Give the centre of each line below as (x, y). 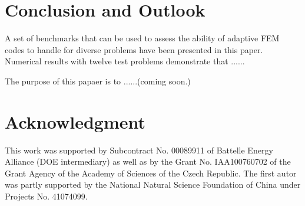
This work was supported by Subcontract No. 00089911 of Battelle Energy (139, 150)
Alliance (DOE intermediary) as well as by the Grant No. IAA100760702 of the (148, 161)
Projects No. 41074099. (46, 196)
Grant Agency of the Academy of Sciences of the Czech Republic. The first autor (151, 173)
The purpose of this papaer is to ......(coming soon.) (98, 81)
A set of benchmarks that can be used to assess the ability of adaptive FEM (142, 38)
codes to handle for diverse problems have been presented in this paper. (134, 49)
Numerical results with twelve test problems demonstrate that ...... (125, 61)
